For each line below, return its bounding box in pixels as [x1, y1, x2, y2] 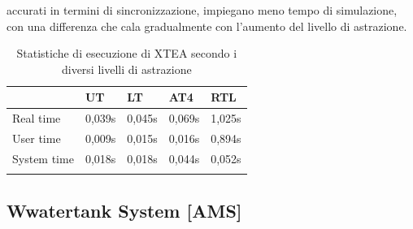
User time [12, 130, 61, 147]
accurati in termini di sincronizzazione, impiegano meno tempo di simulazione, [7, 2, 398, 18]
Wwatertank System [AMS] [7, 197, 242, 223]
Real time [12, 110, 61, 127]
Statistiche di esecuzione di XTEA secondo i [16, 45, 237, 62]
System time [12, 149, 74, 166]
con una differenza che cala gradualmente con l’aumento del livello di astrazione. [7, 17, 407, 34]
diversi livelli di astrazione [61, 60, 192, 77]
